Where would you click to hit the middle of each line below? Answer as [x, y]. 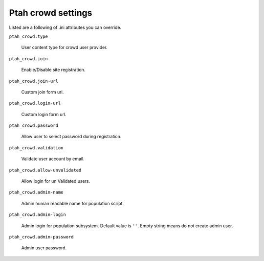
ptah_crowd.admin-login [37, 215]
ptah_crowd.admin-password [41, 237]
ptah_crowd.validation [36, 148]
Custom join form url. [43, 92]
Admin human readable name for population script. [73, 203]
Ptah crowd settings [51, 13]
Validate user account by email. [53, 159]
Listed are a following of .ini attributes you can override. [65, 27]
